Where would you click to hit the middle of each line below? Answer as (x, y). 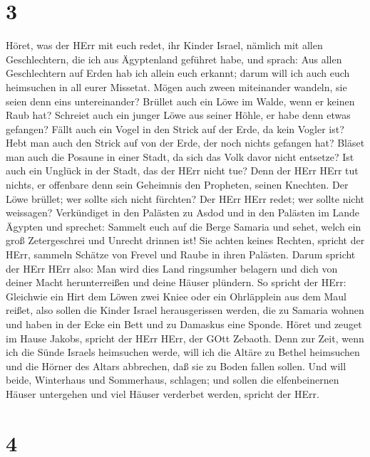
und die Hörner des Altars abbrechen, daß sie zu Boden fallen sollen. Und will (176, 366)
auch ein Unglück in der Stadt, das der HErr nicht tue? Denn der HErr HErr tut (182, 170)
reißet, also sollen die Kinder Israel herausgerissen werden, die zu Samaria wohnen (185, 310)
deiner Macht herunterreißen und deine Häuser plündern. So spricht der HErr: (176, 282)
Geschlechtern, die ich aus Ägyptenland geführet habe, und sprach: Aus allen (174, 59)
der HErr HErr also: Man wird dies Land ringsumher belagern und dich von (172, 268)
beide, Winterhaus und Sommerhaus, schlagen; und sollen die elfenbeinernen (173, 380)
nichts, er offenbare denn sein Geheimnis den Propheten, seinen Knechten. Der (177, 185)
